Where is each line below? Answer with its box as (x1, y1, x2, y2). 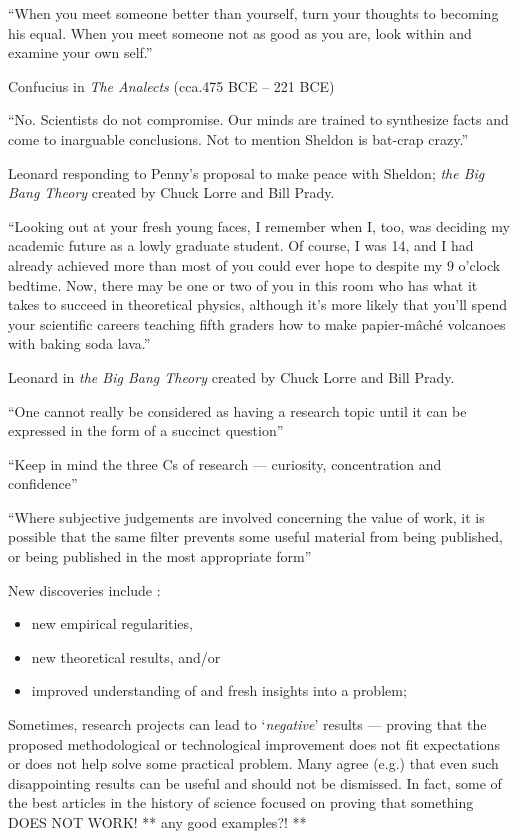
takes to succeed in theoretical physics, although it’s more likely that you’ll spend (8, 294, 508, 315)
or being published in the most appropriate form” (8, 546, 312, 567)
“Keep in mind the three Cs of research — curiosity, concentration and (8, 453, 442, 474)
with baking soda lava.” (8, 333, 151, 354)
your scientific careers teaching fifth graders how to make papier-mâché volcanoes (8, 313, 506, 334)
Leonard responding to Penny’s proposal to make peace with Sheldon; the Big (8, 162, 485, 183)
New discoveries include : (8, 579, 161, 600)
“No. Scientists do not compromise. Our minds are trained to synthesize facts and (8, 109, 509, 130)
